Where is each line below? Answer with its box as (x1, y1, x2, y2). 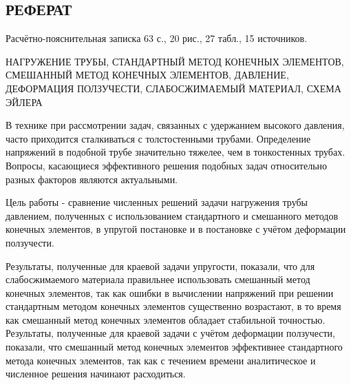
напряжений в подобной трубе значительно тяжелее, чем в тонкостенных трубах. (6, 145, 345, 159)
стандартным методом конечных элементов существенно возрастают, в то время (6, 299, 341, 313)
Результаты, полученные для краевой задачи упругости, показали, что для (6, 258, 315, 273)
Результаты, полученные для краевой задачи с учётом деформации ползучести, (6, 326, 335, 340)
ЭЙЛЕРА (6, 94, 43, 109)
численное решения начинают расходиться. (6, 366, 186, 381)
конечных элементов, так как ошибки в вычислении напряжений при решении (6, 285, 334, 300)
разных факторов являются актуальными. (6, 171, 178, 186)
